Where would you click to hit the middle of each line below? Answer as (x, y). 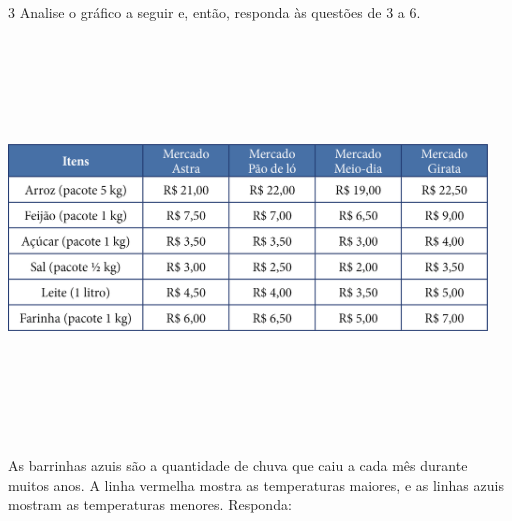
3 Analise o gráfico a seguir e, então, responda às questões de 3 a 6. (214, 12)
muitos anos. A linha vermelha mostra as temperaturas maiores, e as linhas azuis (256, 484)
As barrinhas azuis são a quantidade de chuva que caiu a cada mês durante (238, 465)
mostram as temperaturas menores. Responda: (150, 504)
